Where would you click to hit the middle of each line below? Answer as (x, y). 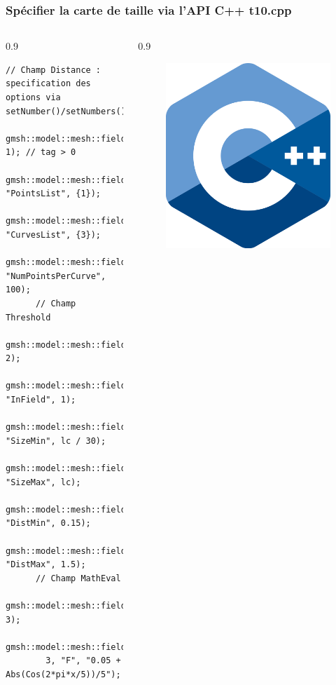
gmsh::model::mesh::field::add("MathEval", (108, 605)
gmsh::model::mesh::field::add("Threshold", (111, 345)
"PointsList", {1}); (54, 194)
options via (33, 97)
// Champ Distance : (54, 70)
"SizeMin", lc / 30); (56, 441)
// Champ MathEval (78, 578)
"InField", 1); (41, 400)
